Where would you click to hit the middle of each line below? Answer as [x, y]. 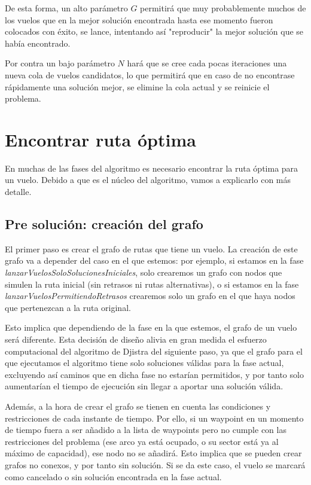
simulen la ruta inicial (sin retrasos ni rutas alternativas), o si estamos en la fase [152, 284]
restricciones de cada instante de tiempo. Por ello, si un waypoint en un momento [154, 418]
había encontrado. [38, 43]
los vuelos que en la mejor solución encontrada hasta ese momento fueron [139, 19]
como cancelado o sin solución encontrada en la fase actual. [113, 476]
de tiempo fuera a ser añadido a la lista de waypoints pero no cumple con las [146, 430]
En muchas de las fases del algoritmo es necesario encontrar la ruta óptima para [152, 168]
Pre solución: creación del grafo [104, 224]
